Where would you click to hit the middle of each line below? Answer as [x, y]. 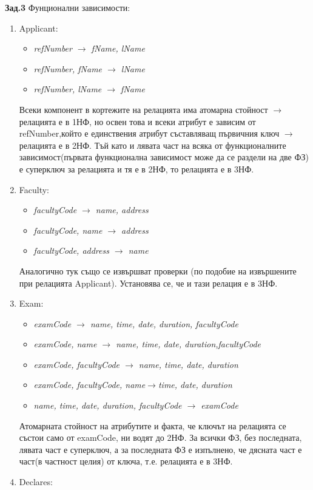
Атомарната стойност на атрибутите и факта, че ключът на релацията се [153, 425]
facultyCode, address [71, 250]
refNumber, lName [68, 89]
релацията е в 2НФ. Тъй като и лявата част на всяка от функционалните [153, 145]
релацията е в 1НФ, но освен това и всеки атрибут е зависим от [137, 121]
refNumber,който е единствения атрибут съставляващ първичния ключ [149, 133]
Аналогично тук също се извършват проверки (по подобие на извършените [158, 271]
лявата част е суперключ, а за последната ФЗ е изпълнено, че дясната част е [160, 449]
